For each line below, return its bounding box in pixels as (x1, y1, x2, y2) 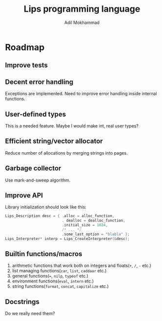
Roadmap (5, 41, 45, 53)
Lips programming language (23, 3, 141, 15)
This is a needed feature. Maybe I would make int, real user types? (5, 123, 139, 129)
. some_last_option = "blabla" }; (61, 232, 130, 237)
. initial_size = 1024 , (61, 223, 108, 228)
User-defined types (5, 110, 66, 118)
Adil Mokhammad (64, 20, 100, 25)
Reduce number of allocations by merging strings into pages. (5, 150, 128, 156)
